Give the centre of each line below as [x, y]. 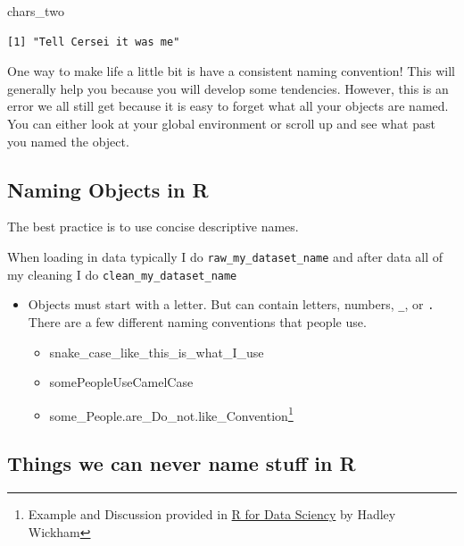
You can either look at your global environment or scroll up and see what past [221, 123]
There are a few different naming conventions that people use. [197, 321]
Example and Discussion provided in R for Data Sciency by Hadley [212, 514]
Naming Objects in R [108, 189]
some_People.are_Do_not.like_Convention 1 [171, 414]
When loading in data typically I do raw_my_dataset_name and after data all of [225, 256]
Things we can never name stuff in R [182, 463]
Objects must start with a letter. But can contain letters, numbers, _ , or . [231, 304]
